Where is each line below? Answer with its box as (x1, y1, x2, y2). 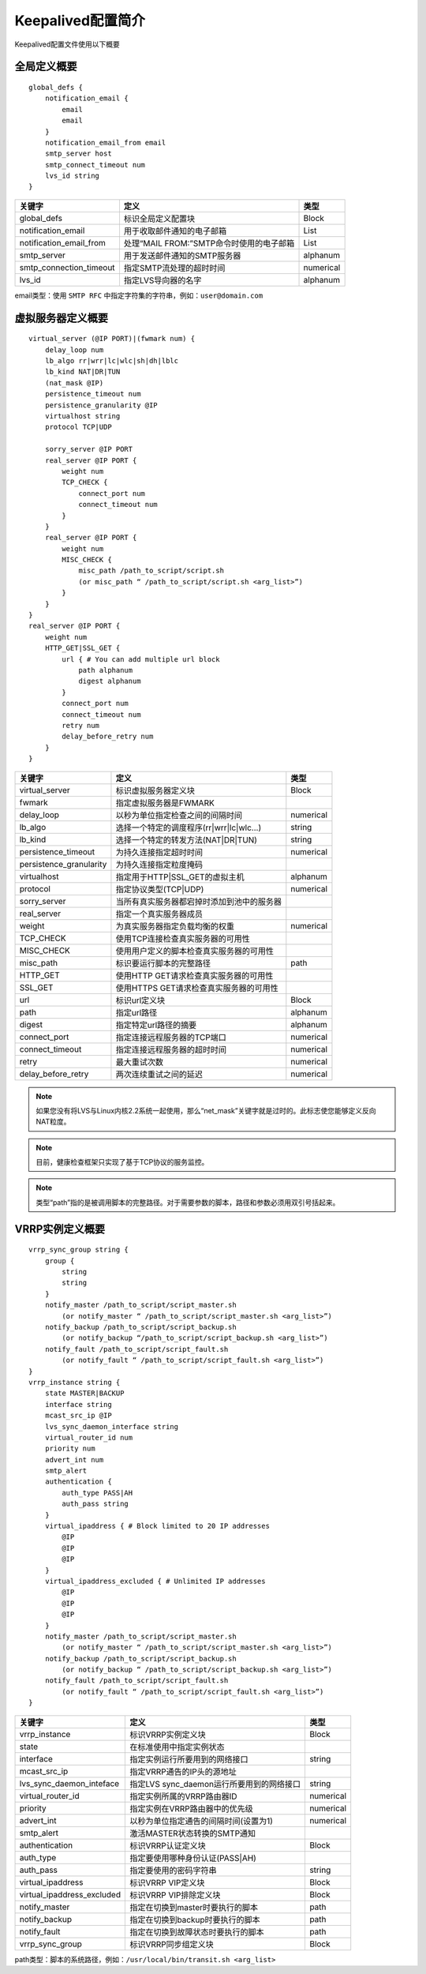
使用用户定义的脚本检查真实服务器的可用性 (115, 945, 274, 956)
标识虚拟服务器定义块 (115, 785, 195, 796)
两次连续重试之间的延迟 (115, 1068, 203, 1079)
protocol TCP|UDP (44, 422, 112, 432)
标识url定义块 (115, 995, 166, 1006)
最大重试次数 (115, 1056, 163, 1068)
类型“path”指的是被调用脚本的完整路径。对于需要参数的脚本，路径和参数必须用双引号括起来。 (35, 1197, 340, 1207)
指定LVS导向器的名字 (123, 275, 202, 286)
